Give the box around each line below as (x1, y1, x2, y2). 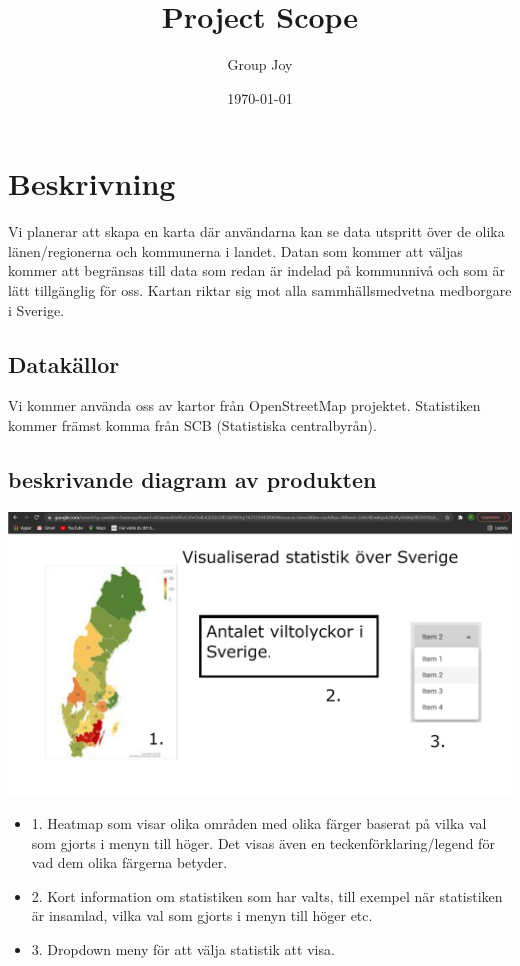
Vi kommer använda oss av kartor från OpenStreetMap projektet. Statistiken (8, 395, 481, 416)
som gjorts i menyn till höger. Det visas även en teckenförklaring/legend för (31, 832, 495, 853)
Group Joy (227, 54, 293, 75)
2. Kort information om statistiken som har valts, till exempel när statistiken (31, 885, 503, 906)
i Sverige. (8, 299, 65, 320)
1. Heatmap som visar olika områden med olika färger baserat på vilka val (31, 812, 487, 833)
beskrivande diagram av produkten (8, 464, 377, 494)
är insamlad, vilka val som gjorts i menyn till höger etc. (31, 905, 373, 926)
